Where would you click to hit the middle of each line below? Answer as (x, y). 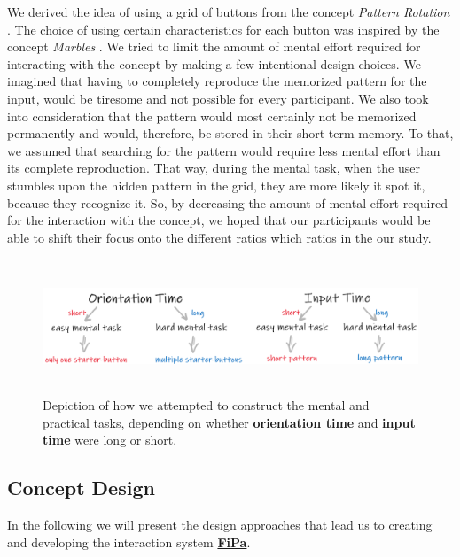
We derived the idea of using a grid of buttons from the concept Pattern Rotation (229, 12)
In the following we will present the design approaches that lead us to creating (220, 525)
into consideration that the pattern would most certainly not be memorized (212, 116)
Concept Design (81, 487)
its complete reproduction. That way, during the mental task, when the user (214, 168)
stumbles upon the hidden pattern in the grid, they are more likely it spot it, (216, 185)
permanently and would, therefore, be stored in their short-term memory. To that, (230, 133)
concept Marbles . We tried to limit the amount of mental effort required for (214, 46)
